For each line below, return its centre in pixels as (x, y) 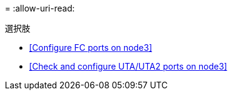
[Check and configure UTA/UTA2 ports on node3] (128, 66)
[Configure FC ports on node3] (91, 47)
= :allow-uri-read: (40, 8)
